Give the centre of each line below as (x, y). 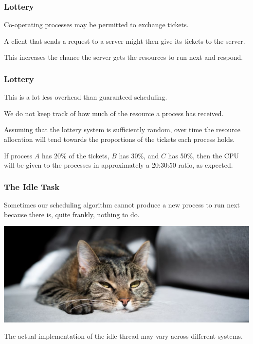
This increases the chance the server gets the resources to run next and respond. (124, 57)
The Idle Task (32, 186)
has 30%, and (139, 155)
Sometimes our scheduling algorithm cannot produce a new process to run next (122, 205)
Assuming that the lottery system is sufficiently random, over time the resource (122, 129)
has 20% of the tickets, (75, 155)
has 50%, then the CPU (203, 155)
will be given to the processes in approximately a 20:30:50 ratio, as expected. (118, 165)
